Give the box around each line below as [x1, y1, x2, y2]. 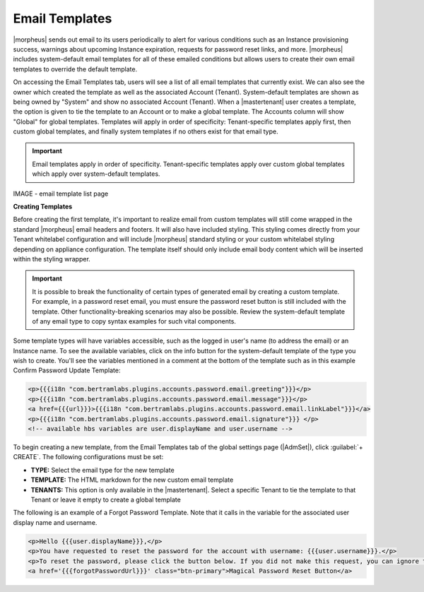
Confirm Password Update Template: [13, 366, 121, 374]
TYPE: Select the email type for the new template [30, 466, 175, 474]
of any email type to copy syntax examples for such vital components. [32, 316, 237, 325]
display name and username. [13, 518, 98, 526]
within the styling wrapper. [13, 254, 91, 263]
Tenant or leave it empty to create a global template [30, 495, 182, 504]
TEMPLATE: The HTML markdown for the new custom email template [30, 475, 234, 484]
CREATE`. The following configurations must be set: [13, 453, 164, 461]
